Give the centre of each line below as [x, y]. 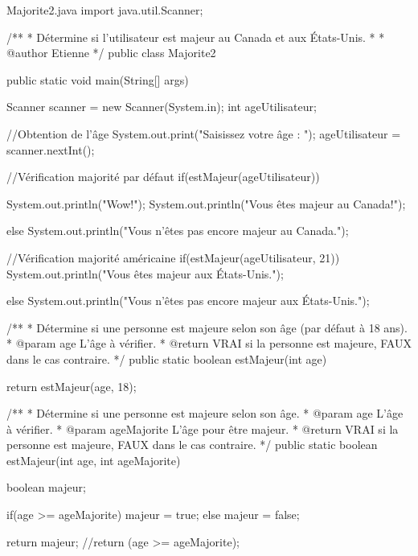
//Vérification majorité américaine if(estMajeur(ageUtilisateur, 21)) [173, 257]
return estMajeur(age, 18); [72, 386]
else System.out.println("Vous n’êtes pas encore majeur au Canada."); [178, 231]
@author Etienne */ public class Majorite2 [111, 53]
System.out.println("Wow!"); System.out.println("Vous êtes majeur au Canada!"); [206, 203]
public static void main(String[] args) [98, 79]
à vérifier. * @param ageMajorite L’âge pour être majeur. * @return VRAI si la [203, 428]
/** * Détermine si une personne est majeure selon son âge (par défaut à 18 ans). [207, 327]
